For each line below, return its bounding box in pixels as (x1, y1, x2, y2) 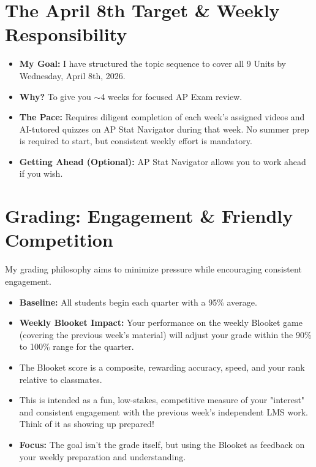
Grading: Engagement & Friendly (5, 203, 293, 228)
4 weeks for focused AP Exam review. (100, 90, 243, 102)
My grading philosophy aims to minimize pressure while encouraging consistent (5, 263, 302, 276)
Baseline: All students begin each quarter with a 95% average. (19, 295, 257, 308)
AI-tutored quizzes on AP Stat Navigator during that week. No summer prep (19, 122, 309, 135)
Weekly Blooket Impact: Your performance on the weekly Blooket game (19, 316, 303, 329)
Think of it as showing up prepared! (19, 417, 154, 430)
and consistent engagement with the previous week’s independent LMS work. (19, 405, 308, 418)
